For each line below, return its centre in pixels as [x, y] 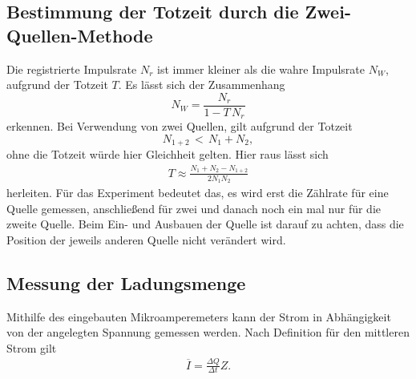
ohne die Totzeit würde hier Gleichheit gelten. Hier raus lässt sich [168, 154]
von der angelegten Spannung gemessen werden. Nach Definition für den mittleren [208, 332]
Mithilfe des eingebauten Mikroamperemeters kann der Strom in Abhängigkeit [199, 316]
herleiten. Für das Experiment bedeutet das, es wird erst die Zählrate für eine [198, 192]
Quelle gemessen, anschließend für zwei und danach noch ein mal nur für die [194, 208]
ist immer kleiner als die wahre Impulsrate [261, 69]
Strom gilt [32, 347]
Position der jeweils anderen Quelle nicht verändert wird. [146, 239]
